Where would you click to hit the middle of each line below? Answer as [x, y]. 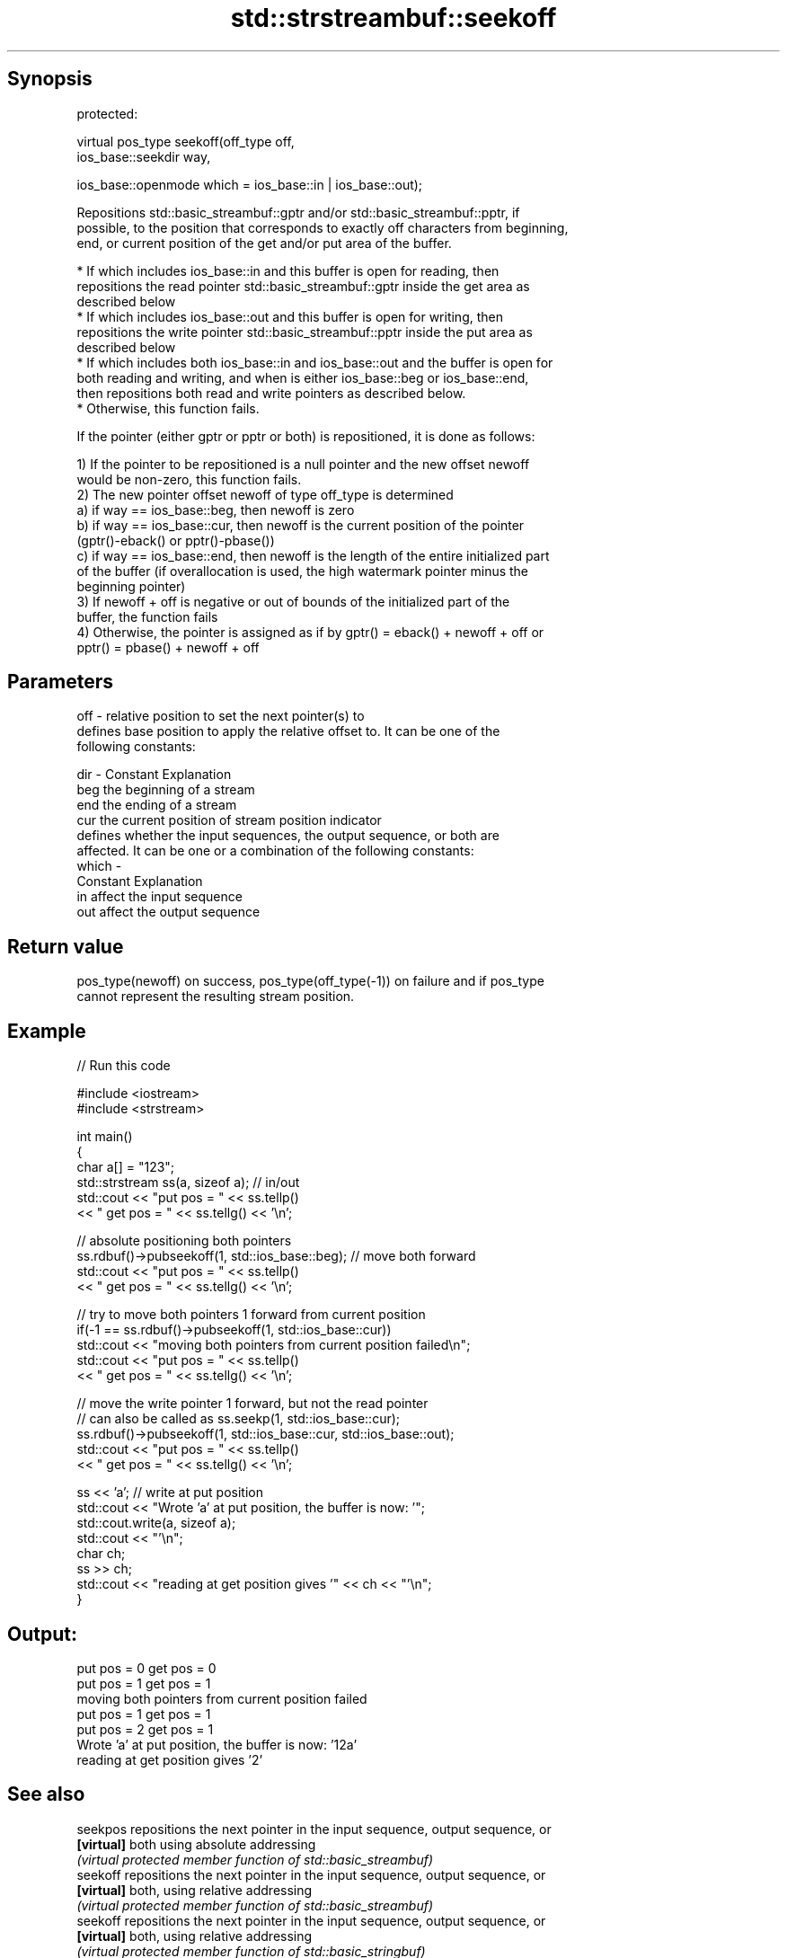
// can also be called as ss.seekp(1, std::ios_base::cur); [239, 1419]
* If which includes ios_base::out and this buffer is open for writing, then [290, 316]
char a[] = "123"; [126, 1167]
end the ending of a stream [157, 805]
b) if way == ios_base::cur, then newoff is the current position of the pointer [301, 525]
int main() [105, 1137]
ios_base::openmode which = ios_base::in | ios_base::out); [250, 184]
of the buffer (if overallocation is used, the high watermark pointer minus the [303, 571]
